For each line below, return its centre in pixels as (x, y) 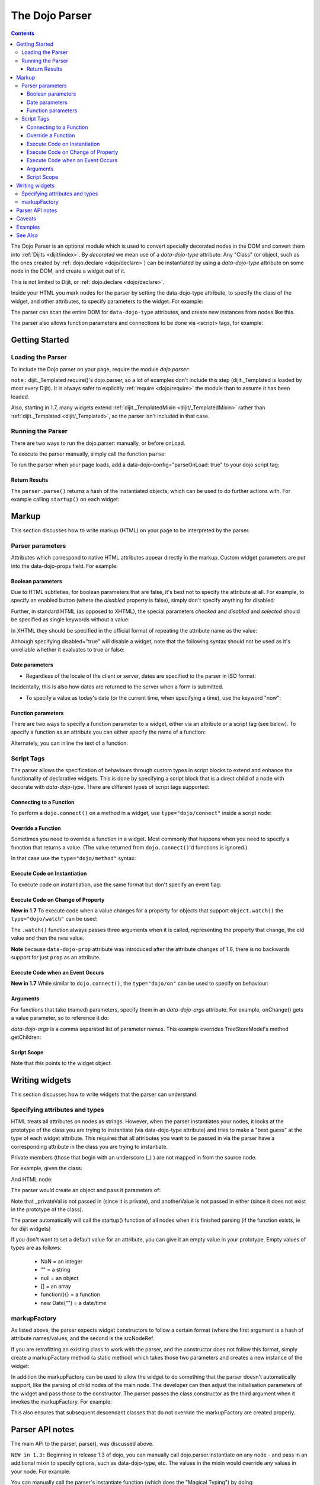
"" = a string (55, 1270)
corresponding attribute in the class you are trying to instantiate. (89, 1146)
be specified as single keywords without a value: (70, 620)
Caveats (26, 219)
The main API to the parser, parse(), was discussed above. (82, 1444)
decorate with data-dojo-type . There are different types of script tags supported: (110, 786)
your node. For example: (41, 1471)
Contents (23, 33)
